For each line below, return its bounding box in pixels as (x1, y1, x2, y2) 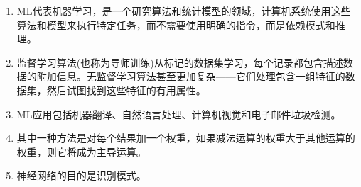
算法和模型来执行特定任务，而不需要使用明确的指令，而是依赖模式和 (16, 17, 335, 32)
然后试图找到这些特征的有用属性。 (46, 82, 206, 97)
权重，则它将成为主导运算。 (16, 144, 146, 159)
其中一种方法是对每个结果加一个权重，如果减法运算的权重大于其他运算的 (16, 130, 355, 145)
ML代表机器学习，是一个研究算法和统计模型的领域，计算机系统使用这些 (16, 4, 351, 18)
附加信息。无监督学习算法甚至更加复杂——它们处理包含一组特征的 (36, 69, 345, 84)
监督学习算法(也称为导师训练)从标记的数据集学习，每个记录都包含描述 (16, 55, 343, 69)
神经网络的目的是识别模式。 (16, 168, 146, 183)
